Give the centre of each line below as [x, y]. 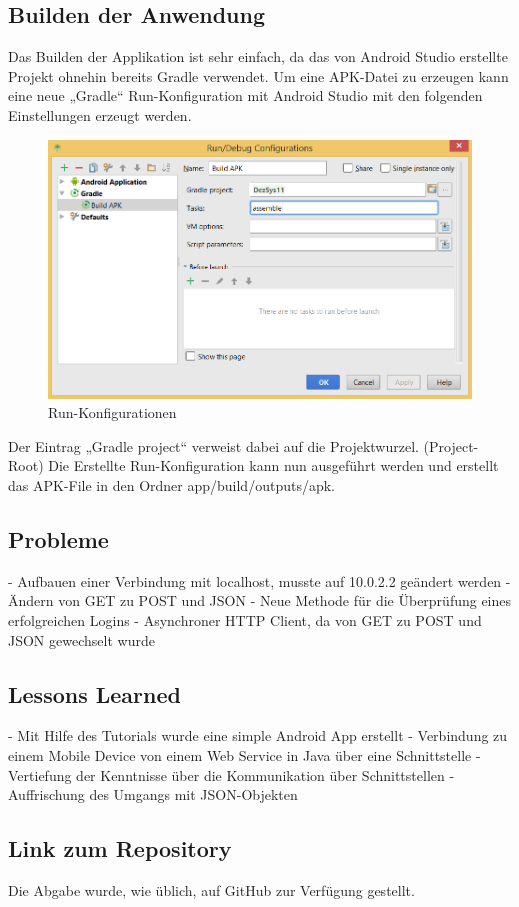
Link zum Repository [120, 848]
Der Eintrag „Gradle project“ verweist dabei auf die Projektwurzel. [213, 445]
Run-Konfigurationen [112, 412]
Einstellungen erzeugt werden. [100, 114]
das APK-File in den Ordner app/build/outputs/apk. [171, 485]
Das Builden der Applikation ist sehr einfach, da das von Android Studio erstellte [258, 56]
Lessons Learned [94, 693]
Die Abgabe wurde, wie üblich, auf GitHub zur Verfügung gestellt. [211, 889]
